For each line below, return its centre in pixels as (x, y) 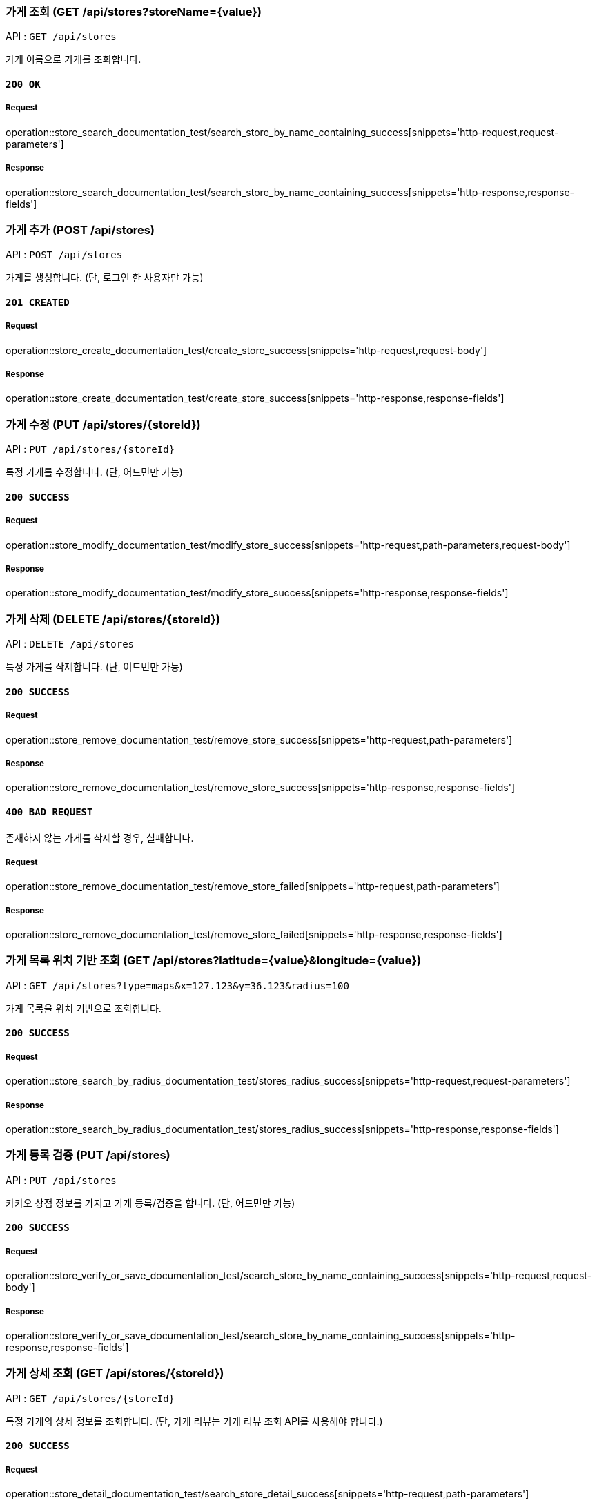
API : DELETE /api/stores (70, 644)
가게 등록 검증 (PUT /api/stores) (88, 1155)
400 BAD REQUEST (49, 812)
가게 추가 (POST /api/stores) (80, 230)
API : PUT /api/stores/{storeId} (90, 449)
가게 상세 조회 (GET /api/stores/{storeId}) (115, 1373)
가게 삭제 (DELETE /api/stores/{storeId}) (113, 619)
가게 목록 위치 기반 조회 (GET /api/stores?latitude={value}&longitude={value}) (214, 961)
